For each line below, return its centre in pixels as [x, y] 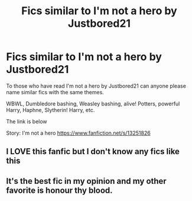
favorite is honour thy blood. [60, 190]
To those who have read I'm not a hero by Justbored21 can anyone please [96, 86]
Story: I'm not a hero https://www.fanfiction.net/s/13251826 [78, 133]
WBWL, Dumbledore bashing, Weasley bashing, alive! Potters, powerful [93, 103]
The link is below [27, 121]
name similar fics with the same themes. [55, 92]
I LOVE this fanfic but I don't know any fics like [93, 151]
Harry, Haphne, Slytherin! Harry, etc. [51, 110]
